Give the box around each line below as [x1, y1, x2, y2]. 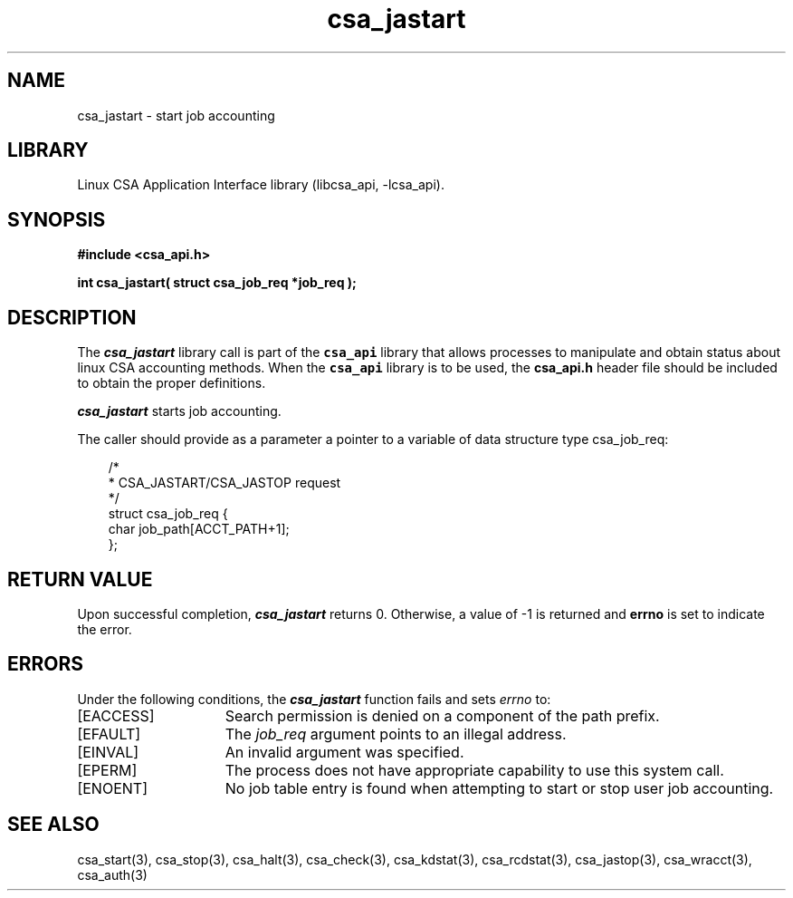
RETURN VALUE [7, 567, 153, 591]
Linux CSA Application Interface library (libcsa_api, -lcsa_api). [77, 177, 444, 193]
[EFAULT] [77, 724, 141, 743]
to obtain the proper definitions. [77, 375, 266, 391]
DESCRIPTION [7, 305, 137, 329]
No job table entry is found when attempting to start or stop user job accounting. [225, 778, 774, 797]
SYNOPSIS [7, 208, 106, 231]
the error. [77, 621, 132, 637]
